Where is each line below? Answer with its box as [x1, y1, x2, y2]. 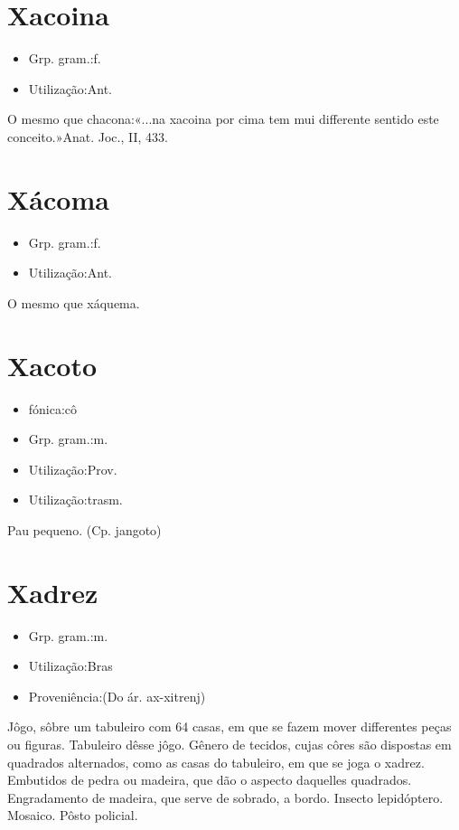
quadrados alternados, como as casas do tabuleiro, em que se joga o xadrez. [7, 752, 425, 771]
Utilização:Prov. [28, 459, 117, 478]
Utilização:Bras [28, 656, 113, 675]
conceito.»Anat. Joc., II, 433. [7, 127, 168, 146]
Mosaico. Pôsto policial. [7, 806, 138, 825]
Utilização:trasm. [28, 490, 123, 509]
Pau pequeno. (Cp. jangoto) [7, 520, 162, 539]
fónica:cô [28, 399, 78, 418]
